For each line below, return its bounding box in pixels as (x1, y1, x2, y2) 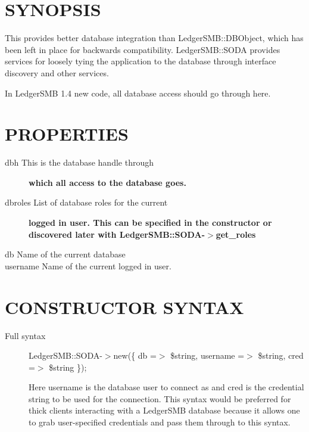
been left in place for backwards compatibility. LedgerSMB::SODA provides (5, 43, 280, 55)
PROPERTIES (5, 122, 129, 146)
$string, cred (258, 349, 304, 362)
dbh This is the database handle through (5, 156, 154, 169)
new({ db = (113, 349, 157, 362)
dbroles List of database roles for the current (5, 196, 168, 209)
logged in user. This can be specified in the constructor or (29, 216, 272, 228)
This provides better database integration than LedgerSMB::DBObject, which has (5, 32, 304, 44)
